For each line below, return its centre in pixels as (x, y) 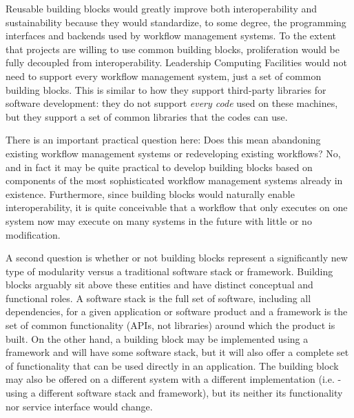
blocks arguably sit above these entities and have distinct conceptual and (159, 285)
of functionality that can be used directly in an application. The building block (172, 365)
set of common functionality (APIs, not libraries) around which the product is (170, 325)
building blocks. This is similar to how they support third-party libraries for (166, 89)
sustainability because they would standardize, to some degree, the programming (176, 22)
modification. (33, 234)
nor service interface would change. (79, 406)
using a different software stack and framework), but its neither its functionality (174, 393)
